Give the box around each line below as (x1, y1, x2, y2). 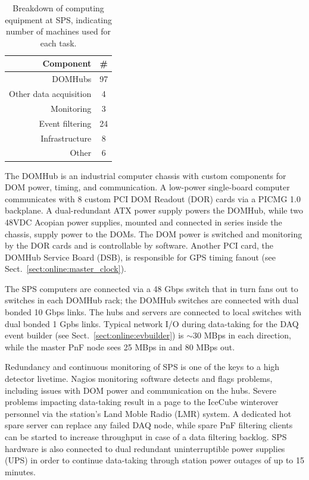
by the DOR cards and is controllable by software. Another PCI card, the (5, 239, 273, 252)
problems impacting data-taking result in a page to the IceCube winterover (5, 396, 279, 408)
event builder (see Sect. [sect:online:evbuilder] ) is (5, 329, 184, 341)
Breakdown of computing (13, 2, 104, 14)
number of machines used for (6, 25, 111, 37)
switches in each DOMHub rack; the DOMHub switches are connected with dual (5, 294, 299, 306)
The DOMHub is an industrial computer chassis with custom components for (5, 169, 286, 181)
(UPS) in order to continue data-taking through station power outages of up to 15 (5, 454, 304, 466)
